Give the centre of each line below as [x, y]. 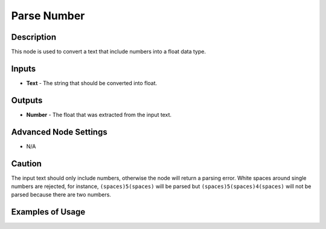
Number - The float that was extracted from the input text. [99, 114]
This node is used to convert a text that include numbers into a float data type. [109, 52]
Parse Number [48, 16]
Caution [27, 164]
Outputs [27, 100]
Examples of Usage [48, 212]
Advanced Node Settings [59, 132]
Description [34, 37]
